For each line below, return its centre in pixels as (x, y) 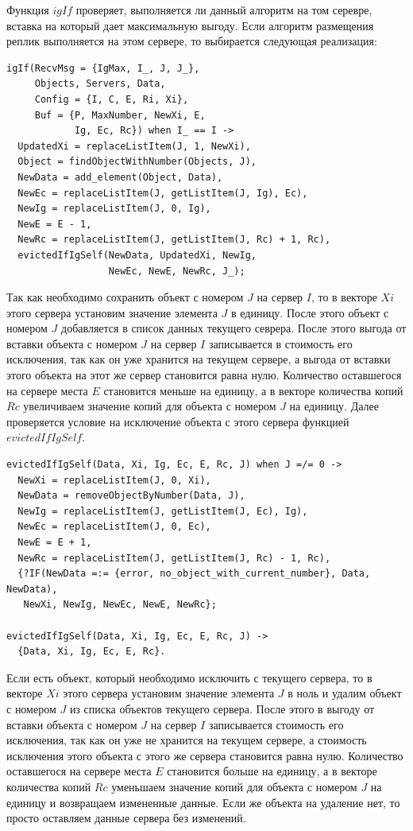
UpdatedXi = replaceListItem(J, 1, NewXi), (134, 146)
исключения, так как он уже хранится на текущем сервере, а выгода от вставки (199, 359)
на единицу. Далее (334, 406)
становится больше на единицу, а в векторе (272, 771)
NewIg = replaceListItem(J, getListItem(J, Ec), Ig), (163, 511)
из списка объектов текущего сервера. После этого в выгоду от (222, 708)
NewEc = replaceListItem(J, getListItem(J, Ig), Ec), (163, 193)
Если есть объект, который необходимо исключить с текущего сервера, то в (189, 677)
